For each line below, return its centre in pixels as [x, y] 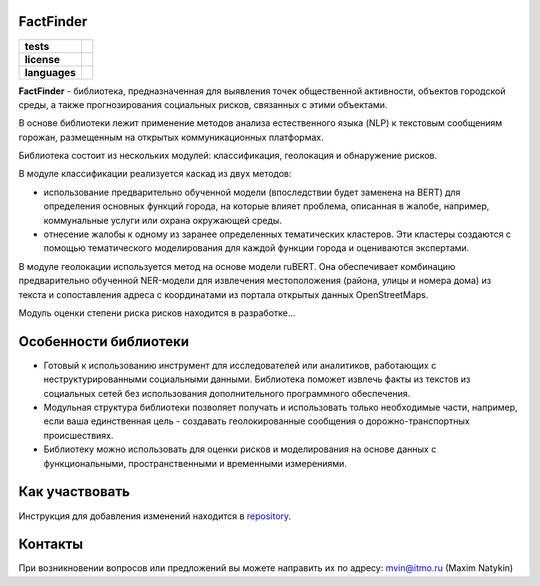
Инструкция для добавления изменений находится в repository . [155, 516]
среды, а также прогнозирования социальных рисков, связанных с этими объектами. [203, 104]
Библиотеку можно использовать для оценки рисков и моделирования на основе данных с [240, 449]
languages [50, 72]
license [42, 59]
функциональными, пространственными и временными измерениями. [195, 463]
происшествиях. [78, 435]
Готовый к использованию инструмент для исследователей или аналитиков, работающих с [240, 365]
